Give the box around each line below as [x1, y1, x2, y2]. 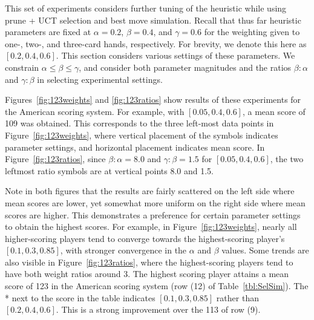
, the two [270, 152, 304, 165]
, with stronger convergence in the [60, 244, 187, 256]
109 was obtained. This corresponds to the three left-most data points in [5, 117, 274, 129]
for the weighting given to [204, 25, 300, 38]
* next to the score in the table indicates [5, 291, 155, 304]
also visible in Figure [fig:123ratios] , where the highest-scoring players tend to [5, 255, 293, 268]
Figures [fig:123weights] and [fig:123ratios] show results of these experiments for [5, 93, 301, 106]
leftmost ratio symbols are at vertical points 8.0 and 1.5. [5, 164, 214, 177]
